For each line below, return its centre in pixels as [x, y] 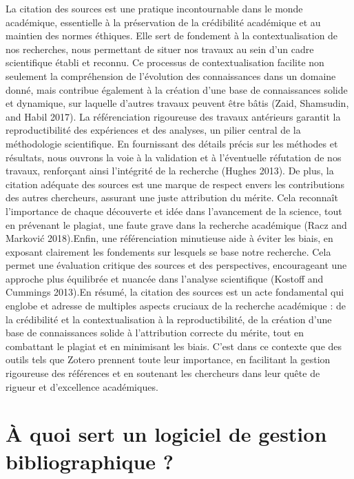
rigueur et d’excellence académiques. [82, 386]
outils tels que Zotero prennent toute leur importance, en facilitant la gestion [168, 359]
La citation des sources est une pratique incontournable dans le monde [154, 8]
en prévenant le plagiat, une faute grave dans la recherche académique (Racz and [176, 224]
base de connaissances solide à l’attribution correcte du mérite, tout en [155, 333]
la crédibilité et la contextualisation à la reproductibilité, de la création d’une [169, 319]
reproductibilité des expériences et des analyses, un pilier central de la [153, 130]
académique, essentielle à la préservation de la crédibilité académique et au [163, 22]
